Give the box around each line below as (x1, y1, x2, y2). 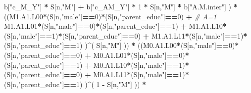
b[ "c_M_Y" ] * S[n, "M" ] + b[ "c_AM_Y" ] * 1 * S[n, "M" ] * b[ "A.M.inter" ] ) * (4, 1, 238, 11)
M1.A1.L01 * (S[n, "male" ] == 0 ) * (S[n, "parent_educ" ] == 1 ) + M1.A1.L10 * (4, 21, 227, 31)
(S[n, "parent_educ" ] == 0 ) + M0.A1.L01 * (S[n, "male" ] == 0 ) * (4, 49, 189, 60)
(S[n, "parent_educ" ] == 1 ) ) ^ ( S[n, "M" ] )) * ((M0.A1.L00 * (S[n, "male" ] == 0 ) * (4, 40, 239, 50)
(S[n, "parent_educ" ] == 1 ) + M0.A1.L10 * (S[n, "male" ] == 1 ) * (4, 59, 189, 70)
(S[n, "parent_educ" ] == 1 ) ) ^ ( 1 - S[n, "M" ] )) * (4, 79, 147, 89)
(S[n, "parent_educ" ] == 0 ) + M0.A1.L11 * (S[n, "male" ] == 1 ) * (4, 69, 189, 80)
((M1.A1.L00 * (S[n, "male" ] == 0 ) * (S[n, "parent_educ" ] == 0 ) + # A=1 (4, 11, 217, 21)
